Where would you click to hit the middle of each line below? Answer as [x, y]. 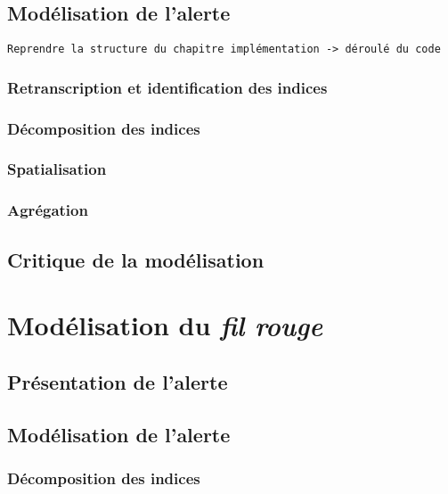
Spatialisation [57, 169]
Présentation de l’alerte [118, 381]
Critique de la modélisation [136, 259]
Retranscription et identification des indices [167, 87]
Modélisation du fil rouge [165, 325]
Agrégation [48, 210]
